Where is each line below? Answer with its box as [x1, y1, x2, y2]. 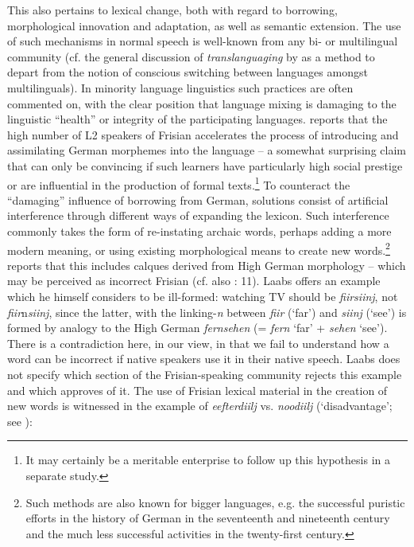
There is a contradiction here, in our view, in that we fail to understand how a [7, 334, 389, 351]
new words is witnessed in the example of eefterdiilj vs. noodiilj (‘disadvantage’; [7, 397, 393, 414]
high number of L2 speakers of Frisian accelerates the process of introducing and [7, 126, 399, 143]
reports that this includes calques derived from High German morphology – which [7, 256, 406, 273]
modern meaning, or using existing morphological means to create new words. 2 [7, 239, 390, 258]
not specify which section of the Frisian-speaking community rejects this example [7, 365, 402, 382]
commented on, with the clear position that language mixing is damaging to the [7, 95, 397, 111]
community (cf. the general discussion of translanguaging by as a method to [7, 48, 375, 64]
